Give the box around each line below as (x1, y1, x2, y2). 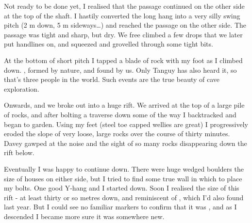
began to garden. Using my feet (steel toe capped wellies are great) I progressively (4, 119, 248, 129)
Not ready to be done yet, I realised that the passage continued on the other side (4, 1, 245, 11)
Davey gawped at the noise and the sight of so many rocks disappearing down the (4, 138, 247, 148)
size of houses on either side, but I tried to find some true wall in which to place (4, 173, 242, 183)
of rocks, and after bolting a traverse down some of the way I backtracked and (4, 109, 236, 119)
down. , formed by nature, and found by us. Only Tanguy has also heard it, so (4, 64, 237, 75)
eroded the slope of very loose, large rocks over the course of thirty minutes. (4, 128, 230, 139)
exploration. (4, 83, 39, 94)
